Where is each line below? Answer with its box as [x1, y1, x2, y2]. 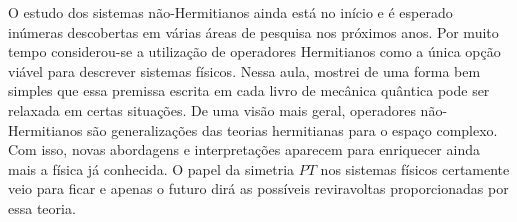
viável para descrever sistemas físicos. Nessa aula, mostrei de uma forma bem [8, 60, 481, 81]
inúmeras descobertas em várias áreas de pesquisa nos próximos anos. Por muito [8, 21, 499, 42]
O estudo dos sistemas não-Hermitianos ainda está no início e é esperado [8, 2, 453, 22]
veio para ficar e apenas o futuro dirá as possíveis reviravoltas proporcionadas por [8, 178, 509, 199]
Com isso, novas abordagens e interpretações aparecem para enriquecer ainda [8, 139, 480, 160]
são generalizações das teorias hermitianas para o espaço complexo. [87, 119, 498, 140]
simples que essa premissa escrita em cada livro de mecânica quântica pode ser [8, 80, 490, 101]
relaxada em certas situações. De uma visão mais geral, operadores [8, 99, 416, 120]
